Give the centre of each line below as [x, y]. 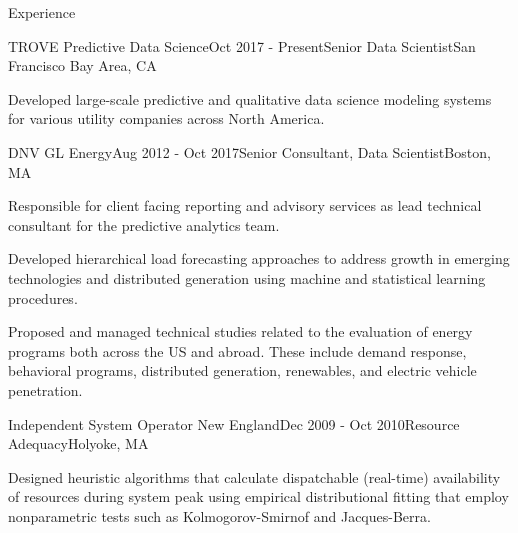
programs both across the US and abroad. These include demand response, [237, 350]
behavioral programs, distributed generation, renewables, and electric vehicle [242, 370]
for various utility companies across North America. [166, 118]
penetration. [45, 389]
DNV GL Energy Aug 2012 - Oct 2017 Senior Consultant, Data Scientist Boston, [249, 151]
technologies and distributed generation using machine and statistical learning [247, 277]
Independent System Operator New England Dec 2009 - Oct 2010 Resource [234, 423]
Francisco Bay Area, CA [82, 65]
